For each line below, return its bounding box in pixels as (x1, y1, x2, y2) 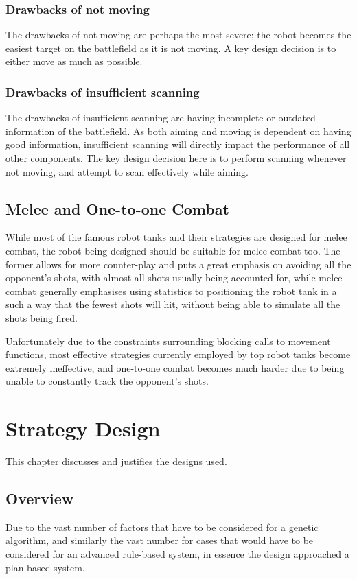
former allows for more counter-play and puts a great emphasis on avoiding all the (5, 257, 352, 271)
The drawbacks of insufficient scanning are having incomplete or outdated (5, 110, 316, 125)
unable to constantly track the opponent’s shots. (5, 374, 209, 388)
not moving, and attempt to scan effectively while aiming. (5, 164, 249, 178)
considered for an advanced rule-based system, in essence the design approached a (5, 547, 349, 561)
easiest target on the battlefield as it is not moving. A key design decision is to (5, 40, 336, 55)
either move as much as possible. (5, 54, 143, 69)
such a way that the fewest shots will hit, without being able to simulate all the (5, 297, 341, 311)
